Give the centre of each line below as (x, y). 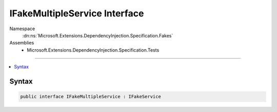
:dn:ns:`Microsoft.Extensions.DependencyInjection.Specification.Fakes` (98, 35)
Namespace (22, 29)
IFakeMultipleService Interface (77, 13)
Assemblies (22, 43)
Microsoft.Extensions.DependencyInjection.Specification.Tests (93, 50)
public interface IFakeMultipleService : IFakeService (91, 97)
